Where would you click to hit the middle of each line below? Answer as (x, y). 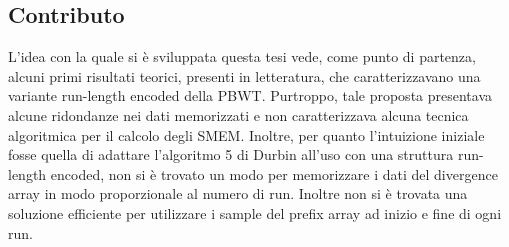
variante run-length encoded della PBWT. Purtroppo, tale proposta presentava (250, 95)
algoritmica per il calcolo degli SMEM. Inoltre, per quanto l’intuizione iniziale (246, 134)
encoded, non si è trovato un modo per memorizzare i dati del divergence (274, 173)
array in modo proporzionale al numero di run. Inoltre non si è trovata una (238, 193)
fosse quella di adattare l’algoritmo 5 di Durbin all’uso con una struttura (231, 154)
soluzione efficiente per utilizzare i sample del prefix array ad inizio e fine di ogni (255, 212)
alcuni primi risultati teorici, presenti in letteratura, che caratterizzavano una (244, 75)
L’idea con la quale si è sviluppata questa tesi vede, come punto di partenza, (242, 56)
